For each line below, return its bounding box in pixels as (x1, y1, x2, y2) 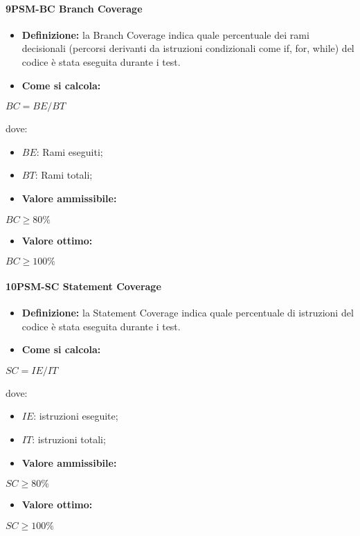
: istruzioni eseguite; (33, 409, 118, 423)
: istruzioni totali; (32, 431, 106, 446)
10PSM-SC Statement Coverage (6, 278, 161, 293)
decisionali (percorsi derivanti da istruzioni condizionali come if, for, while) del (21, 41, 354, 55)
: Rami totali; (35, 168, 93, 182)
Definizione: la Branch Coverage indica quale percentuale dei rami (21, 27, 309, 42)
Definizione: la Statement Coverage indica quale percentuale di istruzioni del (21, 305, 354, 319)
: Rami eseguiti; (36, 144, 103, 159)
